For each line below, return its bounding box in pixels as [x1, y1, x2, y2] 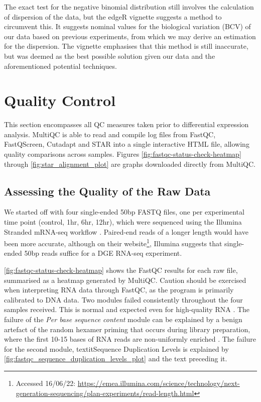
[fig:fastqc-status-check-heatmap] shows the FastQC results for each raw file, [4, 265, 238, 275]
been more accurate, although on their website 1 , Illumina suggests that [4, 237, 222, 248]
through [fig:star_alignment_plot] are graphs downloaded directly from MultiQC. [4, 158, 255, 169]
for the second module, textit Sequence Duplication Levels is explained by [4, 343, 229, 354]
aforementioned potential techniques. [4, 60, 117, 71]
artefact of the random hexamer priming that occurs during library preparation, [4, 324, 250, 334]
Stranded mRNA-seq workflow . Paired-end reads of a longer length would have [4, 226, 248, 237]
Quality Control [4, 90, 116, 111]
